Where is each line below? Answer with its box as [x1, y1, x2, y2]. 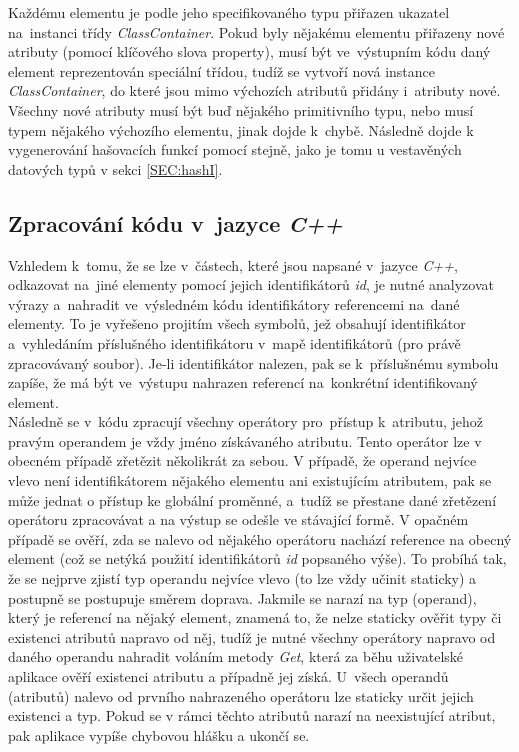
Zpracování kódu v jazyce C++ [8, 207, 343, 238]
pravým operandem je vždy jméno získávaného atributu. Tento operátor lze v [8, 430, 482, 451]
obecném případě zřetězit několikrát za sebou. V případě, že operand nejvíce [8, 450, 477, 471]
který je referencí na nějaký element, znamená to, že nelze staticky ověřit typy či [8, 607, 502, 628]
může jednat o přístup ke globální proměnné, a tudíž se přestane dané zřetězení [8, 489, 497, 510]
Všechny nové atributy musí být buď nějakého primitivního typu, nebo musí [8, 99, 474, 120]
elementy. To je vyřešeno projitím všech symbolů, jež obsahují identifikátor [8, 313, 466, 334]
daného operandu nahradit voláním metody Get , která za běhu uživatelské [8, 646, 464, 667]
